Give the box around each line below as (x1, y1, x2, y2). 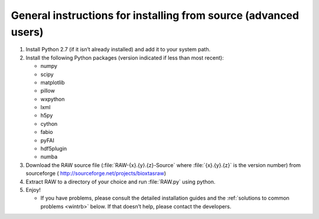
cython (40, 120, 58, 127)
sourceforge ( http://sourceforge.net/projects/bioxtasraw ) (25, 170, 167, 177)
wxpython (40, 95, 65, 103)
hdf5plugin (40, 145, 67, 152)
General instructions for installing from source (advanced (11, 9, 300, 22)
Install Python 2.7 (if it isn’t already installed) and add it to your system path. (25, 46, 211, 53)
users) (11, 25, 44, 38)
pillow (40, 87, 56, 94)
